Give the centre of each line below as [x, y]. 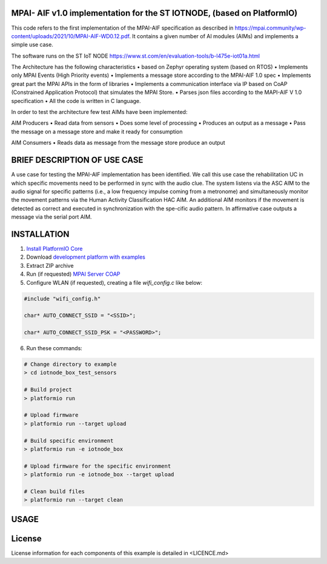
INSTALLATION [40, 234]
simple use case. [32, 45]
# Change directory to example [71, 364]
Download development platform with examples [86, 257]
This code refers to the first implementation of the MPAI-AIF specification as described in [122, 28]
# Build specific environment [69, 440]
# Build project [48, 390]
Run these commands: [54, 348]
